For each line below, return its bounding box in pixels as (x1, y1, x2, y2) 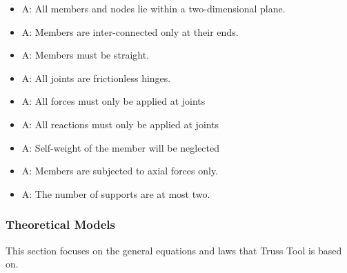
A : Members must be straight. (21, 48, 150, 62)
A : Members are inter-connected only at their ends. (21, 24, 239, 39)
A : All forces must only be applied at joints (21, 94, 206, 108)
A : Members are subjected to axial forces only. (21, 163, 219, 178)
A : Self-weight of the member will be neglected (21, 140, 220, 154)
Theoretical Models (6, 216, 115, 233)
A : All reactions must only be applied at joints (21, 117, 219, 131)
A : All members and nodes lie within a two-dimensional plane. (21, 1, 286, 15)
